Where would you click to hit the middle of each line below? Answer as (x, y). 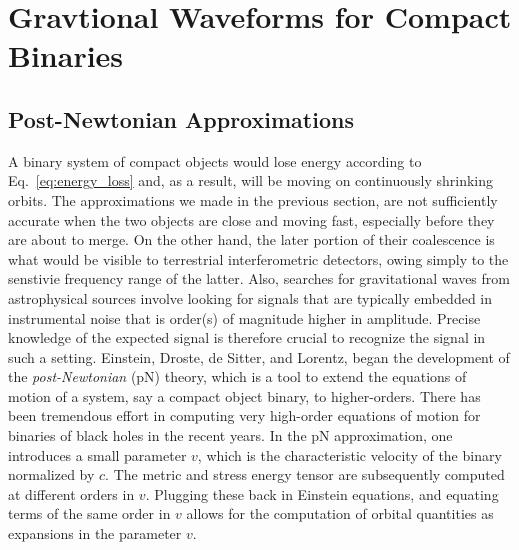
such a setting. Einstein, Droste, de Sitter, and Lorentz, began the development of (259, 356)
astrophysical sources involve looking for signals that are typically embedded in (250, 297)
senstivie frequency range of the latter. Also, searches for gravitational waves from (259, 278)
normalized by (51, 474)
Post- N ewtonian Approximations (181, 118)
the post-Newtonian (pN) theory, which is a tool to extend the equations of (237, 376)
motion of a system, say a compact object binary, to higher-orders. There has (244, 395)
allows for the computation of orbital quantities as (340, 513)
